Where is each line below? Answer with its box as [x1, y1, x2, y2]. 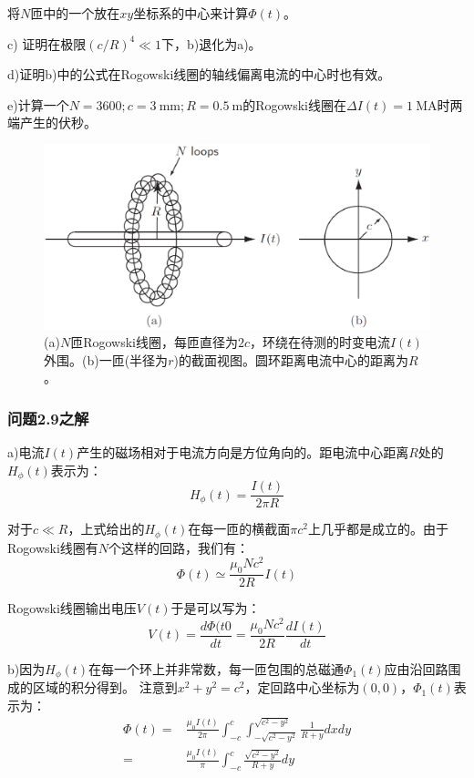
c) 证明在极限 [7, 34, 87, 53]
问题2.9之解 [7, 406, 89, 429]
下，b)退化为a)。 [160, 34, 262, 53]
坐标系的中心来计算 [133, 4, 249, 22]
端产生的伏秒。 [7, 113, 97, 132]
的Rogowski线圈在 [242, 95, 346, 114]
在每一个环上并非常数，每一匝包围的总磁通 [88, 659, 345, 678]
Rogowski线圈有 [7, 537, 98, 557]
